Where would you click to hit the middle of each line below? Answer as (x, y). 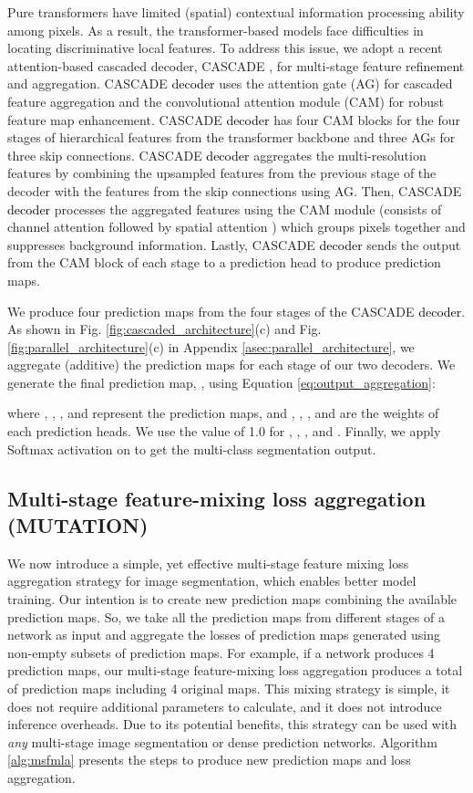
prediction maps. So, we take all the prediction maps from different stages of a (226, 616)
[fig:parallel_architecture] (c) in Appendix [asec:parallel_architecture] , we (211, 346)
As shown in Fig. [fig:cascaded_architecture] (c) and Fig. (165, 329)
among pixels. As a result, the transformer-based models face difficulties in (216, 30)
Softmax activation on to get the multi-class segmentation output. (192, 449)
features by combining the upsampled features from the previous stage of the (222, 173)
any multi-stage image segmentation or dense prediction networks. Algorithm (222, 741)
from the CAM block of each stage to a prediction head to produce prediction (224, 262)
